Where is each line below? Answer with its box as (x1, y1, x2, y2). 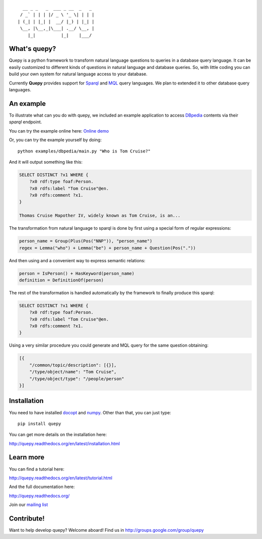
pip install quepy (17, 421, 62, 426)
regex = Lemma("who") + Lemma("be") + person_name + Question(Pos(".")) (19, 245, 196, 251)
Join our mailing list (9, 502, 48, 507)
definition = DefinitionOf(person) (19, 277, 104, 283)
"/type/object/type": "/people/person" (29, 376, 125, 381)
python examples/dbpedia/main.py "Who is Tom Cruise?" (17, 148, 151, 154)
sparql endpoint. (9, 119, 42, 125)
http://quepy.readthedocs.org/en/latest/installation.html (9, 440, 120, 446)
